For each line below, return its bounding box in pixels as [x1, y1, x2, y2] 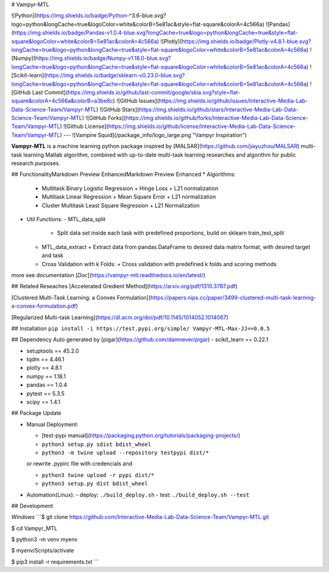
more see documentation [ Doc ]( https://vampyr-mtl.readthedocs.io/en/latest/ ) [11, 271, 206, 278]
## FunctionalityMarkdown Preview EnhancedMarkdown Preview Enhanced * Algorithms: [11, 171, 236, 178]
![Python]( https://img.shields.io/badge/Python [11, 12, 127, 19]
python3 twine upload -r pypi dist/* [41, 471, 155, 478]
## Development [11, 502, 54, 509]
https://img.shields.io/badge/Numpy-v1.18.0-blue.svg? [35, 55, 171, 62]
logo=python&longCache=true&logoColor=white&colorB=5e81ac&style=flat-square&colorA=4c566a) [11, 20, 265, 27]
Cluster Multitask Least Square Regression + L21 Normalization [41, 202, 200, 209]
